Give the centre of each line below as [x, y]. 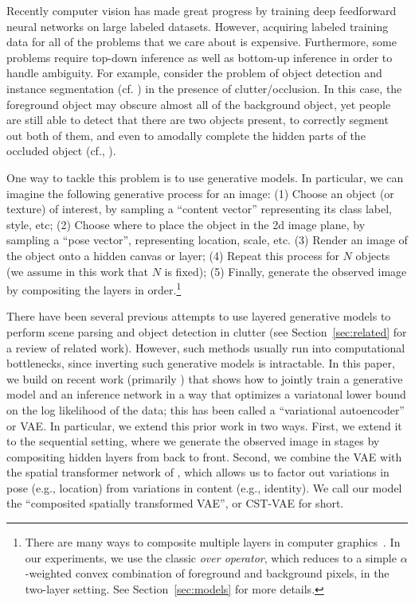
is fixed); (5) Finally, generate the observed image [286, 271]
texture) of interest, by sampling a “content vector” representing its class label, [200, 209]
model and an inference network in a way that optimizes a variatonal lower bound [206, 394]
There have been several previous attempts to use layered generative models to [199, 316]
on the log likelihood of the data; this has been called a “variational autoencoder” [206, 409]
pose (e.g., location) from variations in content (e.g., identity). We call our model [204, 487]
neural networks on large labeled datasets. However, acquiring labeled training [198, 26]
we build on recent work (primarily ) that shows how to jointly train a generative [205, 378]
